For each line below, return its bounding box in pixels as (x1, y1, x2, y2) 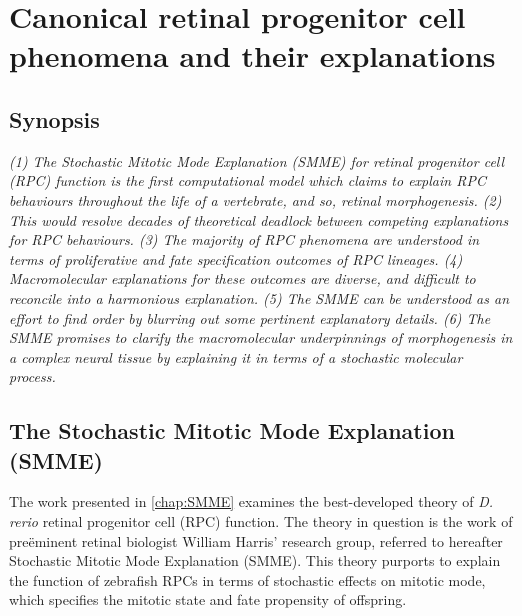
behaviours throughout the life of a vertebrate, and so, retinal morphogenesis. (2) (9, 189, 502, 210)
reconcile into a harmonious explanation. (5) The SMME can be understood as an (9, 287, 510, 308)
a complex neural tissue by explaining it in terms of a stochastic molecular (9, 346, 463, 367)
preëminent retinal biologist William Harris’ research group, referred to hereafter (9, 530, 503, 551)
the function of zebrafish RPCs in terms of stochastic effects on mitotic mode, (9, 569, 486, 590)
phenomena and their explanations (9, 35, 496, 76)
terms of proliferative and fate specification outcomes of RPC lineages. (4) (9, 248, 463, 269)
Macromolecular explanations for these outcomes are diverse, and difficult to (9, 268, 476, 289)
